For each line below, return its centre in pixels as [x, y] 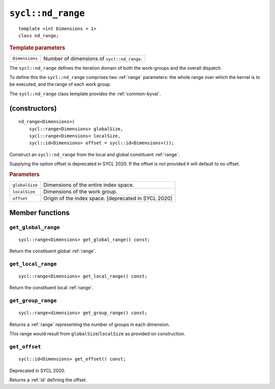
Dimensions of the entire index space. [89, 185]
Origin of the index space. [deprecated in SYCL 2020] [108, 199]
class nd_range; [39, 35]
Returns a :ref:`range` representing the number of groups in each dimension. [90, 324]
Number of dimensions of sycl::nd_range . [93, 59]
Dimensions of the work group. [80, 192]
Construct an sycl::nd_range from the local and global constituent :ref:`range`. [95, 154]
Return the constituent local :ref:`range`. [51, 288]
